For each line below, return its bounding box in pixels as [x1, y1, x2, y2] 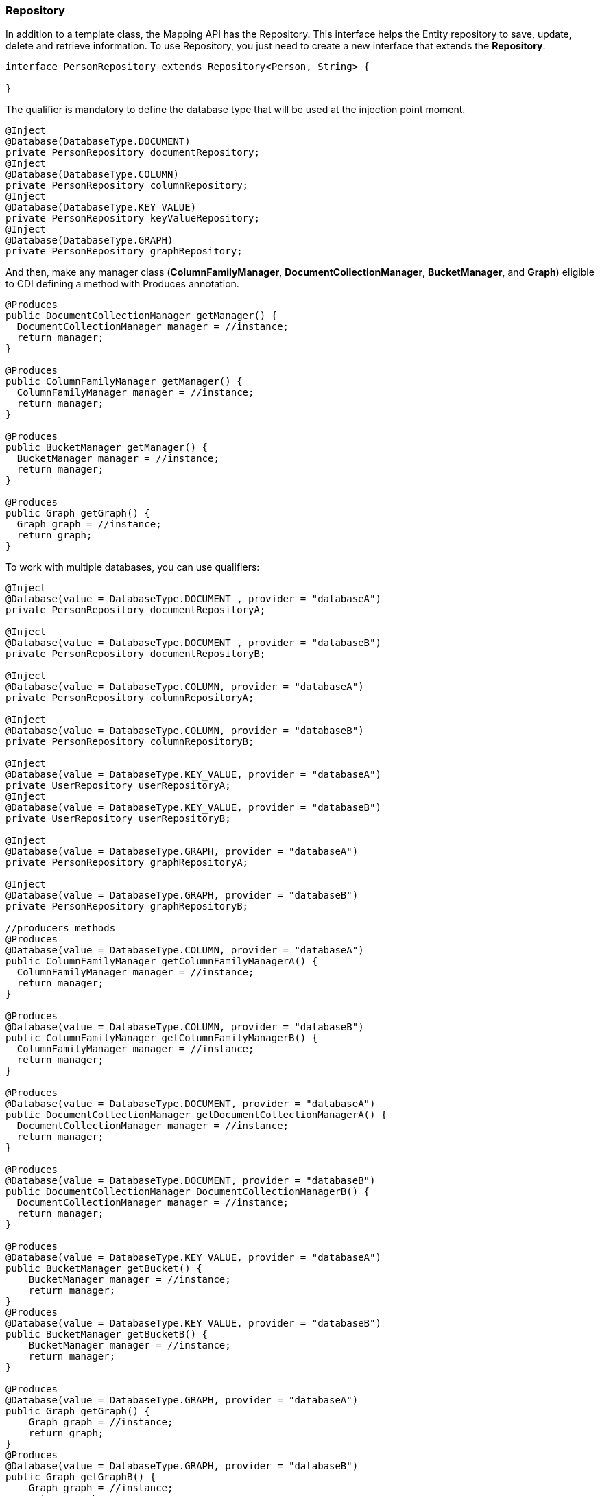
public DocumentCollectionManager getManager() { [5, 310, 278, 322]
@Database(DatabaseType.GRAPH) [5, 235, 173, 246]
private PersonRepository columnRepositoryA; [5, 692, 254, 704]
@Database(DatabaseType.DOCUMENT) [5, 136, 191, 147]
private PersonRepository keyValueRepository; [5, 213, 260, 224]
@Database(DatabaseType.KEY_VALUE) [5, 202, 197, 213]
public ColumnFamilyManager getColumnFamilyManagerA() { [5, 955, 318, 967]
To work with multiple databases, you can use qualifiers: [5, 561, 260, 573]
